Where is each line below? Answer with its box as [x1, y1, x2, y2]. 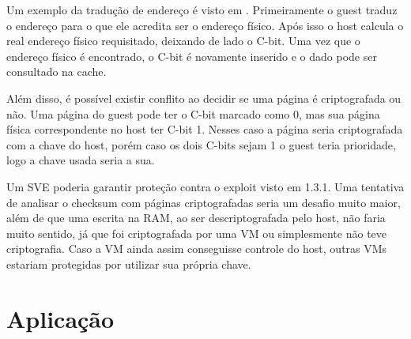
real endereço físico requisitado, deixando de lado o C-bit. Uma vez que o [6, 32, 360, 49]
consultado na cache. [6, 63, 107, 80]
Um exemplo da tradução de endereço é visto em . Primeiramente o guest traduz [6, 2, 398, 17]
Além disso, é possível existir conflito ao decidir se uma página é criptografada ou [6, 89, 402, 106]
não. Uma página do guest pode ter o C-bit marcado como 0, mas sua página [6, 105, 380, 122]
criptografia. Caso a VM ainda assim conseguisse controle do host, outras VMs [6, 240, 387, 257]
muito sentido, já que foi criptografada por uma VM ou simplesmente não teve [6, 224, 387, 241]
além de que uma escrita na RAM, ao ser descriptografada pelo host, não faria [6, 209, 386, 226]
